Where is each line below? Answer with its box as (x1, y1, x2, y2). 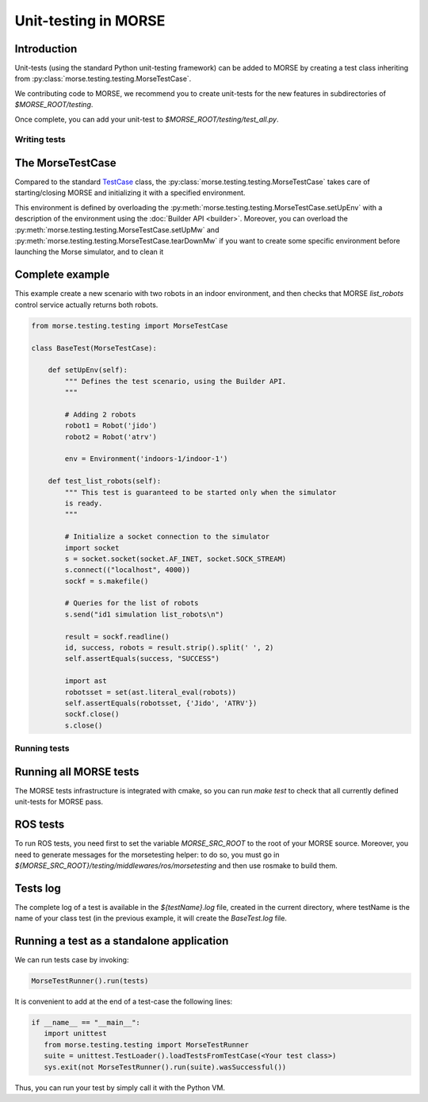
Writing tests (14, 134, 67, 145)
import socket (64, 543, 120, 552)
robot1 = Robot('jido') (64, 421, 158, 430)
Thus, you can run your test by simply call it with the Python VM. (14, 1083, 226, 1092)
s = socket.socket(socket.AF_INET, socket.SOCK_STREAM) (64, 554, 287, 563)
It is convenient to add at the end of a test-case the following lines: (14, 996, 233, 1007)
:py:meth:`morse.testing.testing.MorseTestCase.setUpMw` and (14, 225, 220, 234)
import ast (64, 677, 107, 685)
